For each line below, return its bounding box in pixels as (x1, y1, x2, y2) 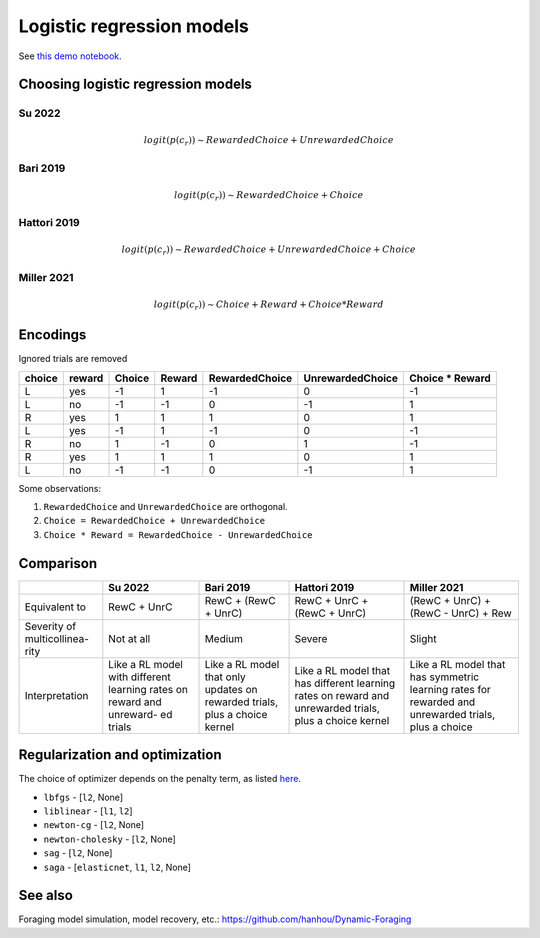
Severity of (24, 619, 77, 633)
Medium (204, 631, 244, 645)
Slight (409, 631, 437, 645)
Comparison (18, 555, 98, 572)
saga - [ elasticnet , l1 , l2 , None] (43, 861, 192, 873)
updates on (204, 682, 259, 696)
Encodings (18, 326, 87, 344)
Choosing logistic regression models (18, 76, 252, 93)
